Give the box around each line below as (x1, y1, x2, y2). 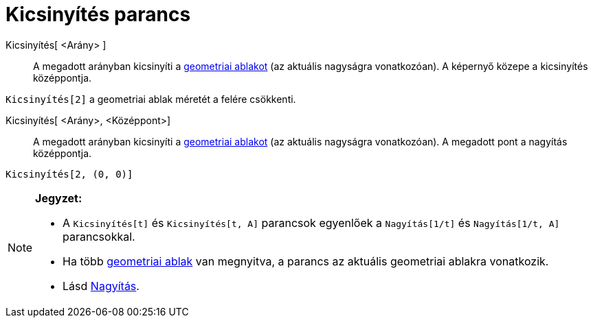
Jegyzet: (35, 191, 82, 205)
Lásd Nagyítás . (63, 278, 139, 293)
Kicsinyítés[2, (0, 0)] (5, 168, 133, 180)
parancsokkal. (63, 229, 135, 243)
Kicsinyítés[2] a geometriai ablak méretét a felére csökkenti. (5, 93, 296, 105)
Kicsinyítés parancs (5, 3, 191, 26)
